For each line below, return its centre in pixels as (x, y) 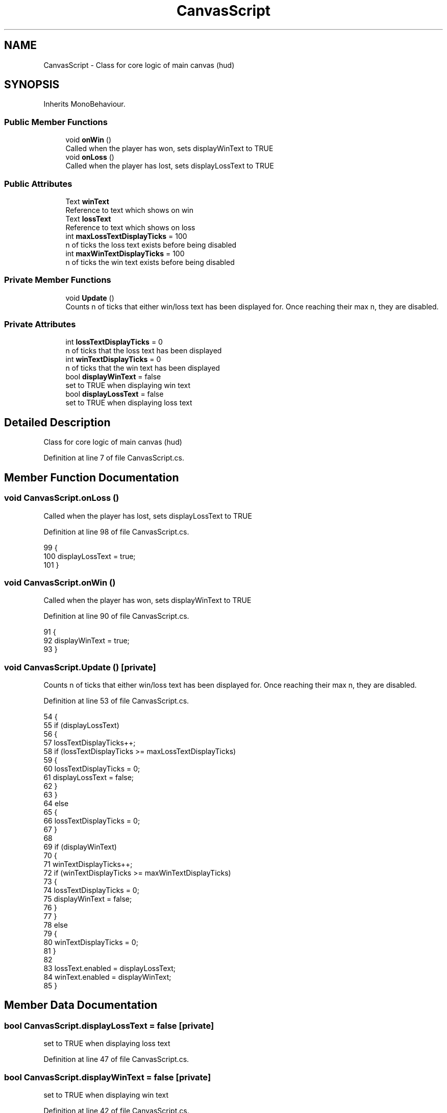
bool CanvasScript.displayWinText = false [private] (108, 1077)
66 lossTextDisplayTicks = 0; (92, 821)
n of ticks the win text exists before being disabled (150, 262)
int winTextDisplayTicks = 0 (113, 359)
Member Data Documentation (81, 1005)
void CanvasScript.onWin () (60, 582)
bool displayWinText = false (113, 377)
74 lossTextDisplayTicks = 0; (91, 890)
